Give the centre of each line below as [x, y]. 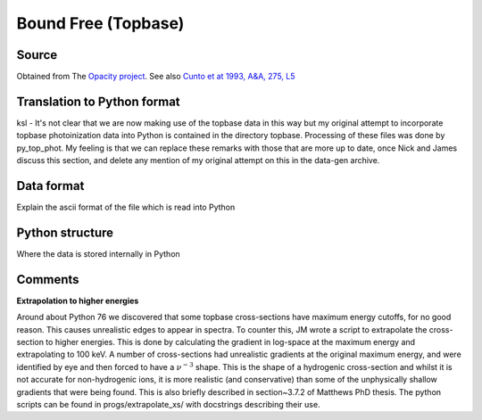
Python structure [65, 232]
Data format [50, 186]
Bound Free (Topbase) [100, 23]
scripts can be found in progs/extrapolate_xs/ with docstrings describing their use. [168, 404]
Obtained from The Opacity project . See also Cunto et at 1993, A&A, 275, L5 [156, 77]
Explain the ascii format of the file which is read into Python [126, 207]
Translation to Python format [98, 101]
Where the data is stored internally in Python [98, 253]
